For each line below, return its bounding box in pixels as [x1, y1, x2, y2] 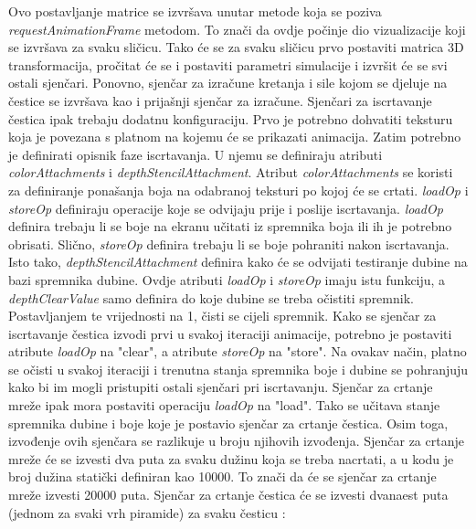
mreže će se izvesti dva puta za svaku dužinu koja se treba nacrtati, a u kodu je [8, 449, 454, 468]
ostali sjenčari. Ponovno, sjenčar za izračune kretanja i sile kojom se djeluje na [8, 73, 448, 92]
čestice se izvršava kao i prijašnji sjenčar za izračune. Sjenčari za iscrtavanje [8, 90, 432, 110]
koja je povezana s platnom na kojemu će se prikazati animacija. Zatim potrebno [8, 127, 461, 146]
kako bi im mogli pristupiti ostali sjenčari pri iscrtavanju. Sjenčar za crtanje [8, 377, 433, 397]
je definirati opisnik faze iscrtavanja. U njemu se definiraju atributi [8, 144, 383, 164]
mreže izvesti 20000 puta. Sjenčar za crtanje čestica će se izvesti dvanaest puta [8, 485, 449, 504]
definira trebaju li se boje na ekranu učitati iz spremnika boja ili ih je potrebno [8, 217, 452, 236]
